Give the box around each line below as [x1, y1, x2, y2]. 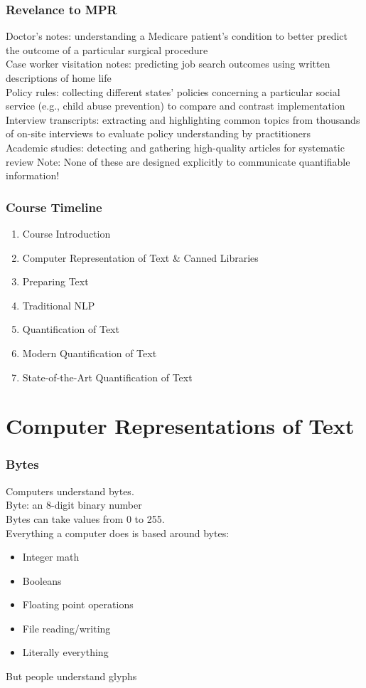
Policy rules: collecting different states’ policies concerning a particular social [6, 84, 340, 99]
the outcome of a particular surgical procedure [6, 42, 208, 57]
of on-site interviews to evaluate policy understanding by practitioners [6, 126, 311, 141]
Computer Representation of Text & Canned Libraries [22, 250, 259, 265]
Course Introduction [22, 226, 111, 240]
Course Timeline [6, 198, 102, 216]
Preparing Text [22, 274, 89, 289]
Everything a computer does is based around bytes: [6, 525, 230, 540]
